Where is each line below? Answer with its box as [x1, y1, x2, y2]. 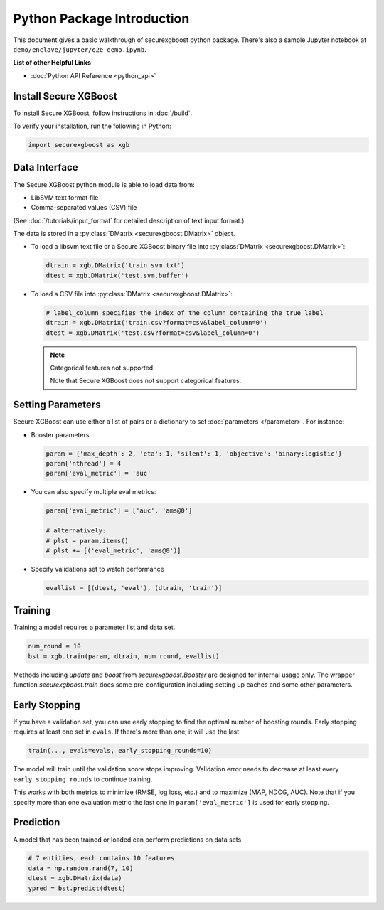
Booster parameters [31, 430, 90, 439]
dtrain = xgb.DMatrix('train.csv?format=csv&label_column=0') [46, 318, 267, 327]
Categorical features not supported [50, 363, 154, 372]
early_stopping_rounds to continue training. [13, 775, 153, 783]
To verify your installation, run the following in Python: [13, 122, 171, 131]
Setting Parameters [13, 399, 101, 411]
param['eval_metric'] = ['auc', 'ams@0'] [46, 507, 193, 515]
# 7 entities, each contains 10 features [28, 854, 175, 862]
